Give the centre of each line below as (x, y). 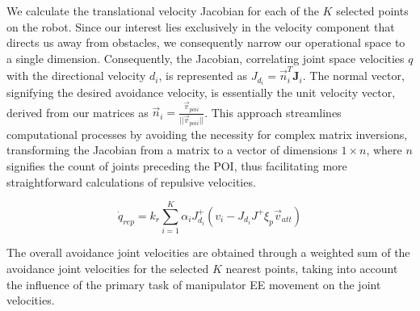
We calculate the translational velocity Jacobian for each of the (163, 11)
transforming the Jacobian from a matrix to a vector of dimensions (172, 150)
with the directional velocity (76, 76)
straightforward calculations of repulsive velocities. (131, 181)
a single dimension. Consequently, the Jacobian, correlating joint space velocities (206, 58)
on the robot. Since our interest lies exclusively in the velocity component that (201, 26)
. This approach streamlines (273, 112)
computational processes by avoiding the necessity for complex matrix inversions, (207, 134)
